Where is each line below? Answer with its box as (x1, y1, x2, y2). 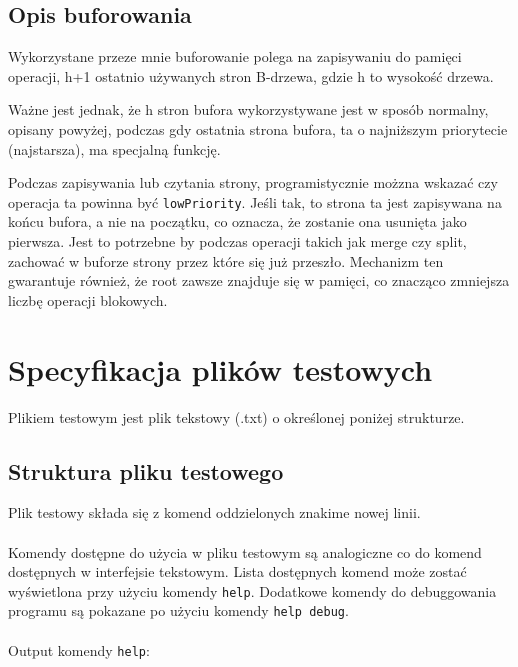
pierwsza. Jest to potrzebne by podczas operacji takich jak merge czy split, (8, 231, 467, 252)
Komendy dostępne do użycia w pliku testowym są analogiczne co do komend (8, 541, 482, 562)
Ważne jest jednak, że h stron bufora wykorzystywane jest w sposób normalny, (8, 99, 489, 120)
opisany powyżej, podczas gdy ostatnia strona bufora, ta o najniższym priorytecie (8, 118, 508, 139)
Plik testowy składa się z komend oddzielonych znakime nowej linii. (8, 502, 421, 523)
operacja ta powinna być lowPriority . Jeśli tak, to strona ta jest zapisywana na (8, 191, 502, 212)
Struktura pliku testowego (8, 455, 284, 486)
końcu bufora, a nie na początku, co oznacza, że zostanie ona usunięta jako (8, 211, 467, 232)
